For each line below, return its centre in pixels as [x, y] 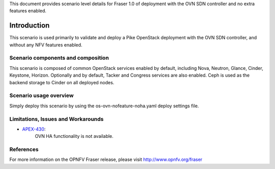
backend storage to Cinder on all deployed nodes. [62, 82]
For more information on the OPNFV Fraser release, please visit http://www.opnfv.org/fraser [106, 160]
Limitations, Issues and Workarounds [57, 119]
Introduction [30, 26]
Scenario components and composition [59, 58]
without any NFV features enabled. [46, 45]
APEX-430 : [34, 129]
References [24, 150]
